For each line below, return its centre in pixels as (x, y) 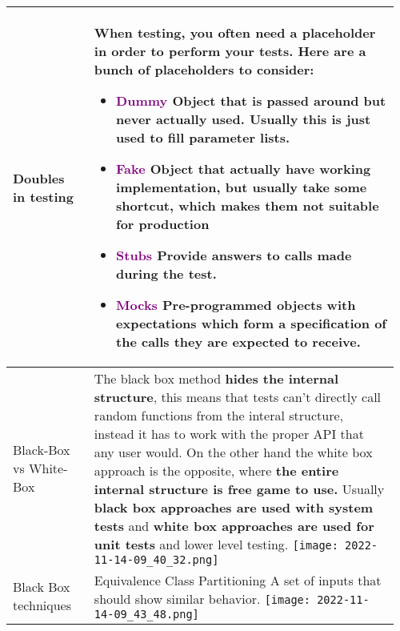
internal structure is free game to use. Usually (239, 489)
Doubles (39, 178)
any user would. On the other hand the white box (233, 452)
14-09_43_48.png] (146, 614)
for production (163, 224)
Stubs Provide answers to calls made (234, 255)
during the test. (166, 273)
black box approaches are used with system (234, 507)
